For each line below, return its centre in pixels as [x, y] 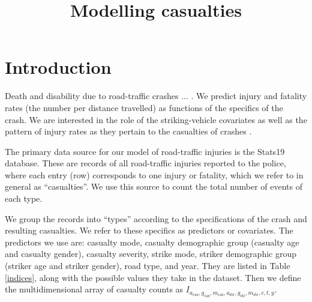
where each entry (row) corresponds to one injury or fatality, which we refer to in [154, 174]
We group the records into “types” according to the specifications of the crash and [156, 218]
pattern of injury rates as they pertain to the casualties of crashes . [128, 131]
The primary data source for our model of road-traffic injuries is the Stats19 [145, 151]
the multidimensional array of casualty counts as [94, 289]
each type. [24, 198]
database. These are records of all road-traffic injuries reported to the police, [145, 163]
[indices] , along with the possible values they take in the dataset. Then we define [153, 277]
